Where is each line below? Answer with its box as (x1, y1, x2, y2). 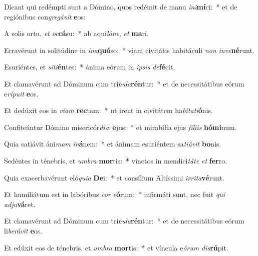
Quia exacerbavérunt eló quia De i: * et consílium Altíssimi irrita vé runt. (4, 172, 224, 182)
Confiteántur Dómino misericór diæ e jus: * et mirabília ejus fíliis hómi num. (4, 121, 237, 132)
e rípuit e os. (4, 88, 39, 98)
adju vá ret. (4, 198, 36, 209)
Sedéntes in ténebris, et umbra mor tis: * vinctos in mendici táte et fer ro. (4, 155, 227, 165)
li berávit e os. (4, 225, 43, 235)
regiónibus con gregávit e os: (4, 11, 86, 21)
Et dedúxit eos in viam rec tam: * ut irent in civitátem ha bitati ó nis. (4, 105, 213, 115)
